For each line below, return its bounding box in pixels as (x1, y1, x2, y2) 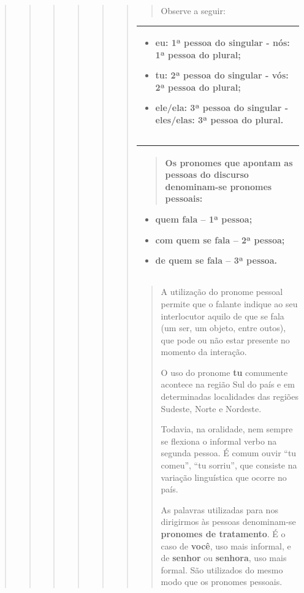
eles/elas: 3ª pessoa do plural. (155, 113, 284, 126)
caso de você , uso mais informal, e (161, 539, 291, 552)
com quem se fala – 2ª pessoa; (155, 233, 285, 246)
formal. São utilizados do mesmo (161, 563, 283, 576)
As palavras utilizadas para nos (161, 503, 278, 516)
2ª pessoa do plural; (155, 80, 241, 93)
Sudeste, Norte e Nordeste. (161, 402, 262, 415)
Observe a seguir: (161, 4, 226, 17)
